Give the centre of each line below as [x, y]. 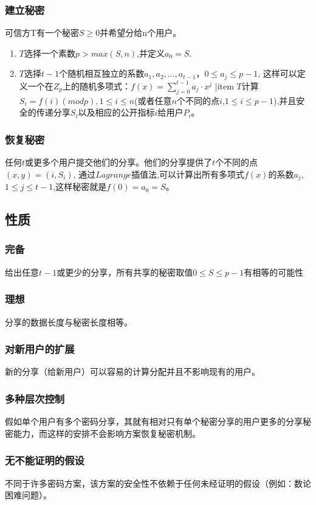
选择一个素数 [50, 53]
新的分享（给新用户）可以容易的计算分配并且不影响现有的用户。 [132, 371]
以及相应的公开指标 [116, 112]
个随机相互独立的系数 [102, 73]
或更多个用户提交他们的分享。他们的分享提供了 [119, 162]
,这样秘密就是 [80, 186]
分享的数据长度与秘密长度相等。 [69, 322]
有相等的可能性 [274, 272]
